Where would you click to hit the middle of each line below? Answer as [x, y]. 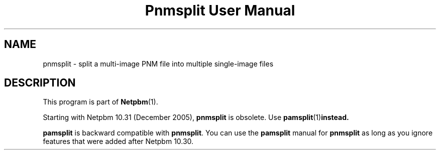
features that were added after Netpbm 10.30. [118, 141]
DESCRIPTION [40, 83]
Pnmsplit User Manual [220, 10]
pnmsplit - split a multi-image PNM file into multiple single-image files [158, 63]
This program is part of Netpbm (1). [100, 102]
